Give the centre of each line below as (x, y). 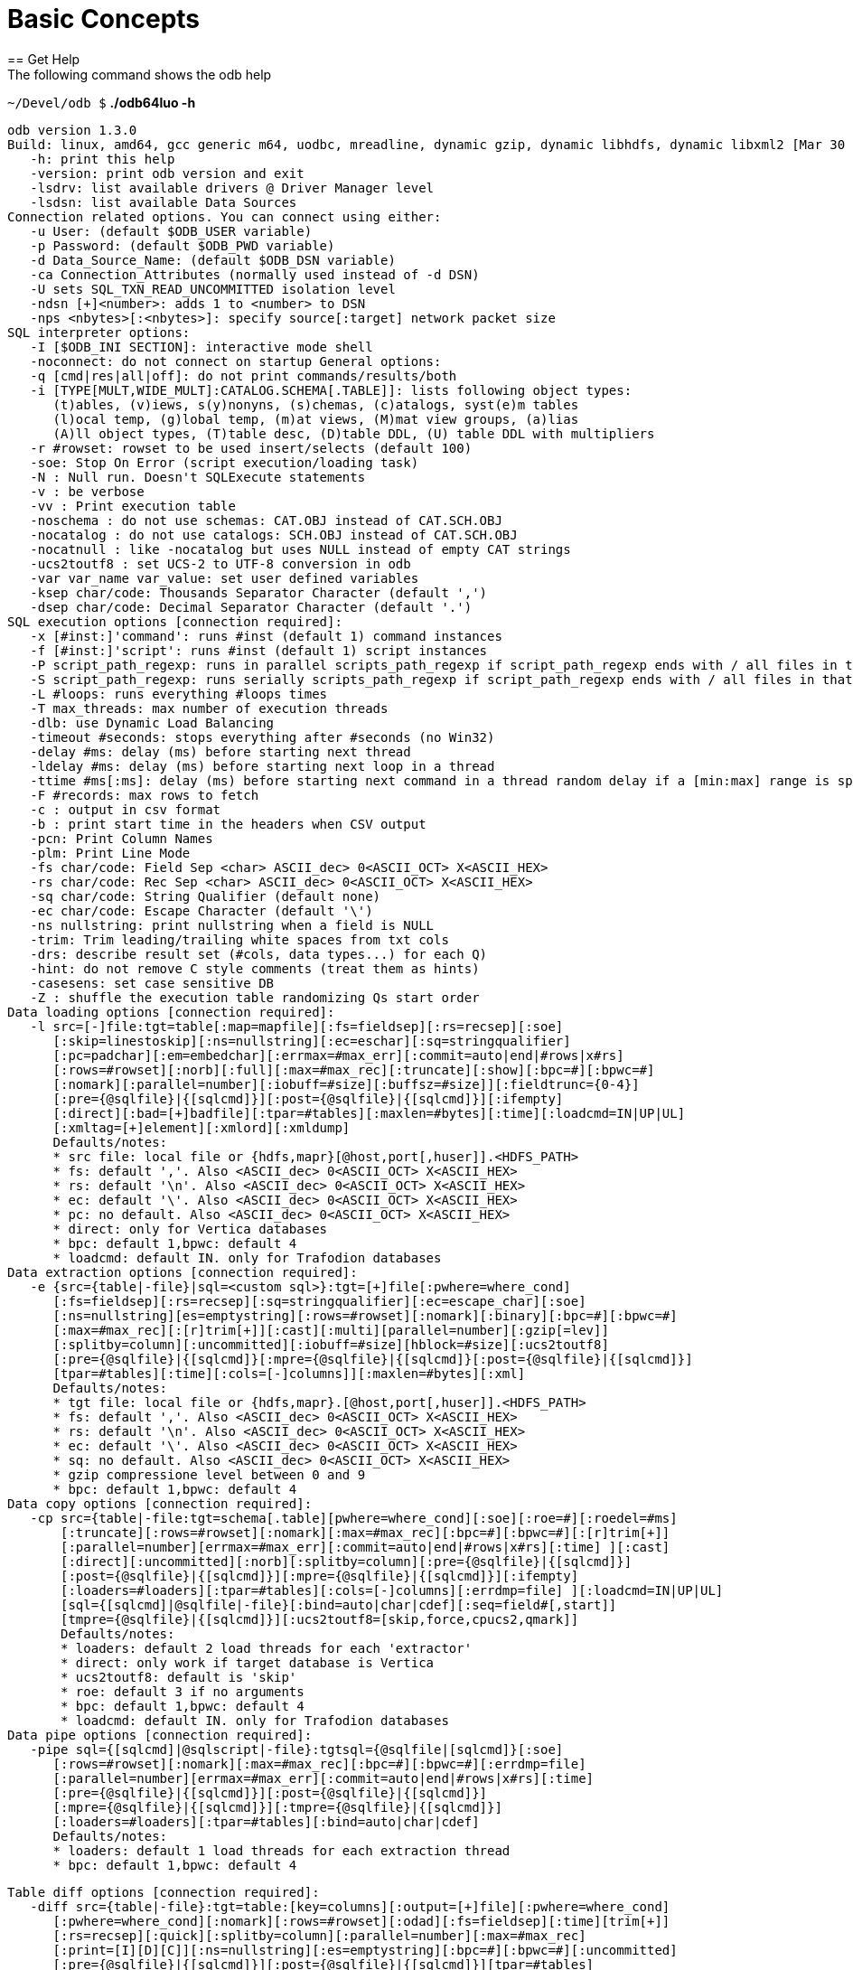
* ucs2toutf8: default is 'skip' (179, 1677)
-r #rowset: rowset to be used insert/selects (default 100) (251, 448)
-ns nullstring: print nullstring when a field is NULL (232, 925)
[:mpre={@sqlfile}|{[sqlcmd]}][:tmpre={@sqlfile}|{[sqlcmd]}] (277, 1807)
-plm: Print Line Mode (110, 853)
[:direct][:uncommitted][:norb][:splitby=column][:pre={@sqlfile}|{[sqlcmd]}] (347, 1561)
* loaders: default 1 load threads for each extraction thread (281, 1850)
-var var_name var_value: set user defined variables (225, 578)
